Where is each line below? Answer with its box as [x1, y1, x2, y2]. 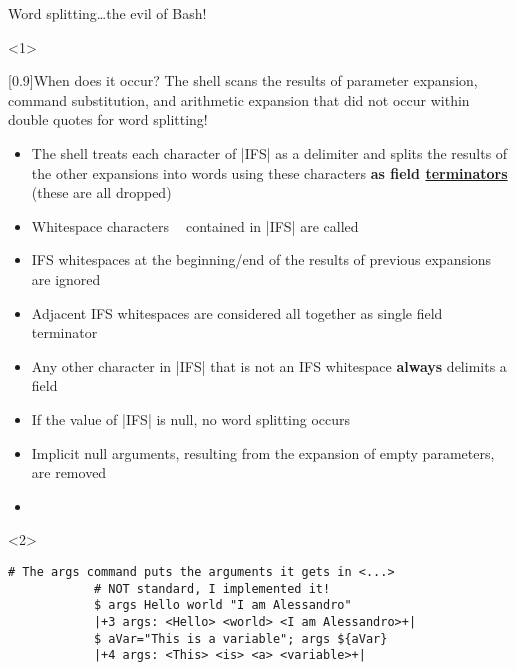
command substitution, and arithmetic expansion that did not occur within [8, 89, 470, 110]
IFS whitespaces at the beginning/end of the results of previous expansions [31, 249, 492, 270]
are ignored [31, 268, 101, 289]
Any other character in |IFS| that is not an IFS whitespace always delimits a [31, 355, 507, 376]
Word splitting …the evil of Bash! [8, 3, 207, 23]
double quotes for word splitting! [8, 109, 208, 130]
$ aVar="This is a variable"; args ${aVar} [93, 631, 388, 646]
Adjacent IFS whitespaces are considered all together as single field [31, 302, 443, 323]
